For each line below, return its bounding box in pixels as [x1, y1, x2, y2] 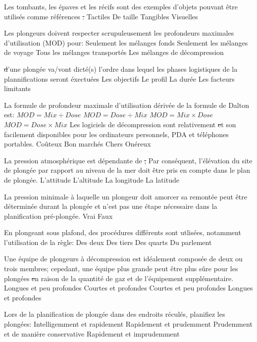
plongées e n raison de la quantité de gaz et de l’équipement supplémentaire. [4, 273, 234, 283]
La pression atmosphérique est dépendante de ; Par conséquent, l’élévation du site [4, 155, 253, 165]
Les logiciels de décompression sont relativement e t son [69, 119, 236, 129]
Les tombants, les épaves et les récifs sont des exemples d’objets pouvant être [4, 1, 238, 11]
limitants [4, 83, 31, 94]
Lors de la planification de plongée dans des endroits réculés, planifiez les [4, 309, 225, 319]
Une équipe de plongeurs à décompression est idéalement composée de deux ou [4, 253, 243, 264]
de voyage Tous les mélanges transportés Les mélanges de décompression [4, 47, 224, 57]
